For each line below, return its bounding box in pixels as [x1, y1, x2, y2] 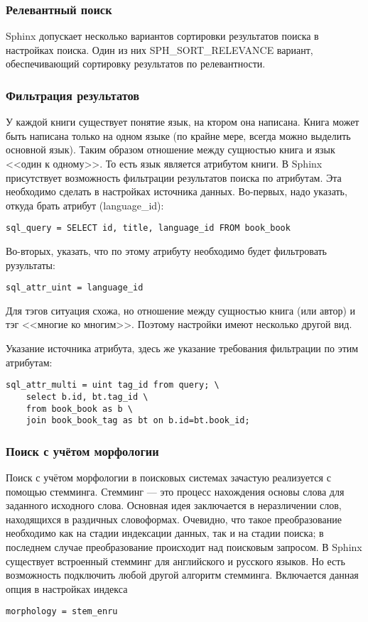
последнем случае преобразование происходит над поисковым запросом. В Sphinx [6, 540, 362, 555]
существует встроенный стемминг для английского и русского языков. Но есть [6, 553, 345, 568]
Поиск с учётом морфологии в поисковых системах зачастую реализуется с [6, 470, 331, 485]
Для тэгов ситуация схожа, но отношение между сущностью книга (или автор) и [6, 302, 356, 317]
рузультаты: [6, 257, 55, 272]
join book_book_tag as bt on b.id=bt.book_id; [26, 415, 250, 426]
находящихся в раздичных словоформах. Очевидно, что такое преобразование [6, 511, 342, 526]
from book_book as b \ [26, 403, 133, 414]
